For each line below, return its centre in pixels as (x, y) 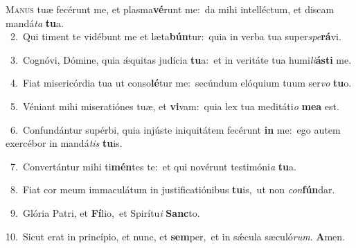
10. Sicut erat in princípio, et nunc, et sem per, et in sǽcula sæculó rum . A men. (175, 236)
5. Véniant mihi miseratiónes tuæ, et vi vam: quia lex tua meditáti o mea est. (175, 106)
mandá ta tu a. (35, 23)
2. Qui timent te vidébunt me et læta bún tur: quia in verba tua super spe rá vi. (176, 36)
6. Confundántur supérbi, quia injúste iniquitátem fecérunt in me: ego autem (175, 129)
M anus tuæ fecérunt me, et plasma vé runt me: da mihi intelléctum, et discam (170, 9)
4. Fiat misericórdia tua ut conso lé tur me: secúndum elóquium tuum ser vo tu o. (181, 83)
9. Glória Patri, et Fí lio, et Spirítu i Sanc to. (105, 212)
